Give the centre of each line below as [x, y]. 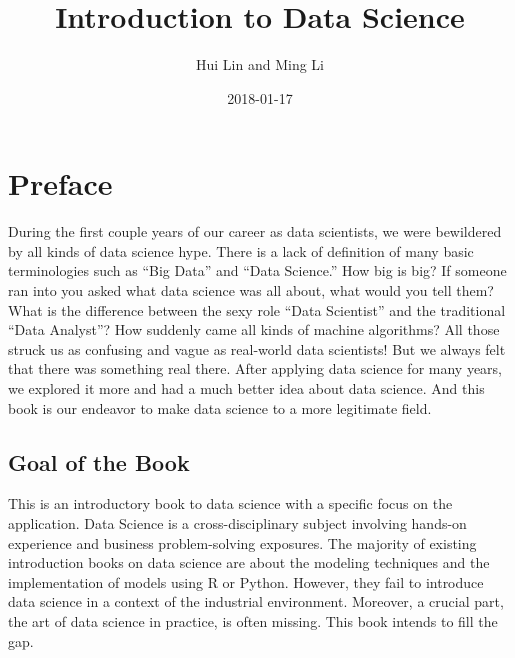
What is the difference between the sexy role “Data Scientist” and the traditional [257, 309]
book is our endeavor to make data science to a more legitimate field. [220, 407]
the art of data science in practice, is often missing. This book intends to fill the [253, 620]
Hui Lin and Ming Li [260, 64]
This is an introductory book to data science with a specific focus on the [230, 503]
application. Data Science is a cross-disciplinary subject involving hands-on [237, 522]
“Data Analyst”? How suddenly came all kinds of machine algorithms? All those [254, 329]
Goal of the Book [99, 461]
